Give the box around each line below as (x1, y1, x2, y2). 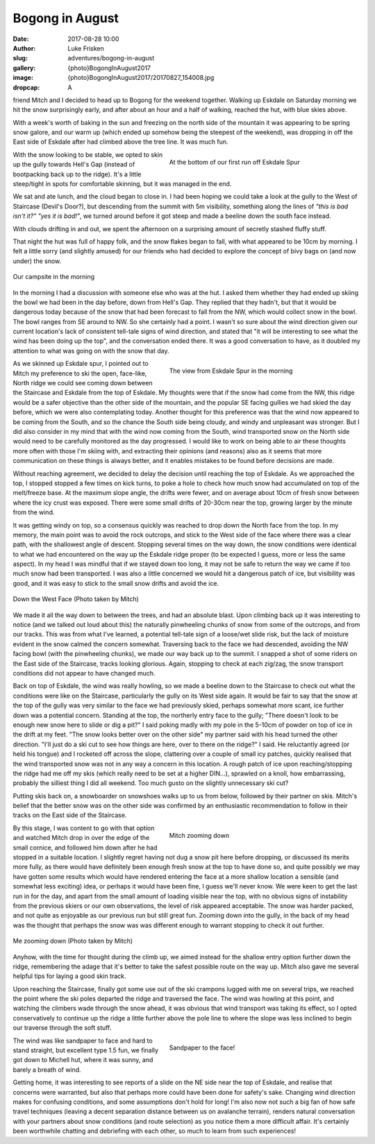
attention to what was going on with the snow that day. (12, 346, 169, 355)
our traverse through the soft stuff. (12, 1024, 112, 1032)
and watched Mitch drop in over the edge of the (12, 834, 150, 842)
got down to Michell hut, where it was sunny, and (12, 1056, 153, 1064)
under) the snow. (12, 257, 62, 265)
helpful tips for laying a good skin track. (12, 972, 126, 980)
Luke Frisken (67, 44, 104, 52)
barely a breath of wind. (12, 1066, 81, 1074)
